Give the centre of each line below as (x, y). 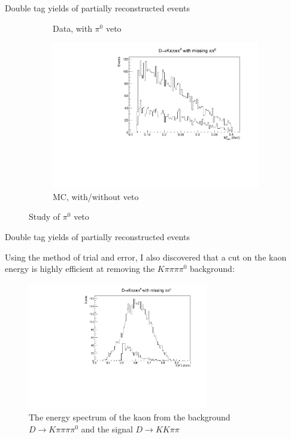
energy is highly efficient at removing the (80, 269)
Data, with (72, 28)
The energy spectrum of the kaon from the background (130, 417)
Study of (45, 217)
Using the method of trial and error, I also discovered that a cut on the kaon (146, 257)
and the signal (107, 429)
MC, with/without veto (96, 196)
